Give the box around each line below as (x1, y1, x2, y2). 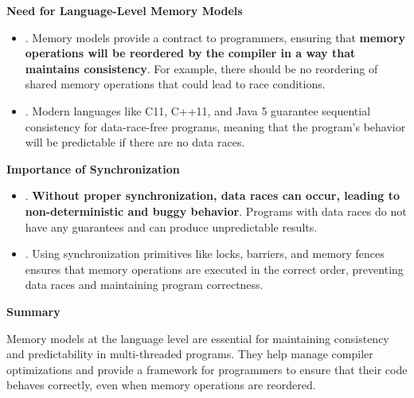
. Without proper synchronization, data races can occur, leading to (25, 187, 400, 204)
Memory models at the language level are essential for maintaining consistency (6, 330, 389, 346)
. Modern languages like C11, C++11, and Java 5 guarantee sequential (25, 102, 371, 119)
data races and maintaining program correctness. (25, 276, 264, 293)
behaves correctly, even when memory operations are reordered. (6, 377, 316, 393)
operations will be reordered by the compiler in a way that (25, 45, 356, 61)
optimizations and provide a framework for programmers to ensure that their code (6, 361, 408, 377)
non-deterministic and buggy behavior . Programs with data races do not (25, 202, 407, 219)
